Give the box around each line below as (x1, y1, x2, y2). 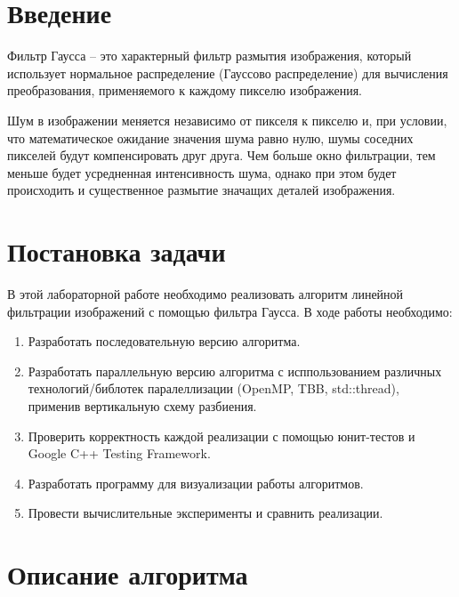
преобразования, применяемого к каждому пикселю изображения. (7, 81, 362, 100)
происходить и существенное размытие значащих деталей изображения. (7, 181, 396, 199)
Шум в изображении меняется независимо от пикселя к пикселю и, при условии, (7, 110, 447, 129)
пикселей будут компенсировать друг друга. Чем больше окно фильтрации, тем (7, 146, 436, 165)
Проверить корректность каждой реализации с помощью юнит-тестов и (28, 426, 415, 445)
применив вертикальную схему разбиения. (28, 396, 257, 415)
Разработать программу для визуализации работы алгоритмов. (28, 473, 364, 492)
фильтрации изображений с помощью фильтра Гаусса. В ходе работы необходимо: (7, 302, 453, 320)
